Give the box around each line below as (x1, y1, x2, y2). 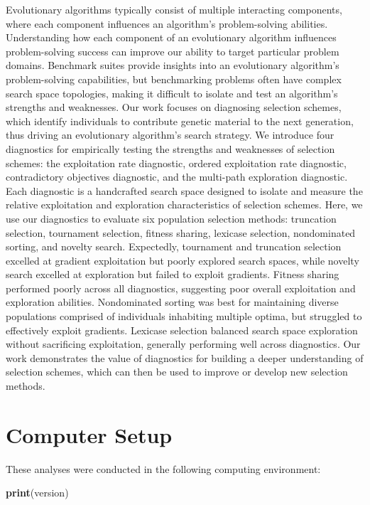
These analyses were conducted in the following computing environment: (6, 461, 321, 476)
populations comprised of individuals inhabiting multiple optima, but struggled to (6, 309, 362, 324)
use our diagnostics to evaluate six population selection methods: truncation (6, 211, 337, 225)
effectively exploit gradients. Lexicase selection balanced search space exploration (6, 322, 358, 337)
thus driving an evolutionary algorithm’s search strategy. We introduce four (6, 127, 334, 142)
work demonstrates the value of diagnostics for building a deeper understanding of (6, 350, 364, 365)
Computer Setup (6, 420, 173, 449)
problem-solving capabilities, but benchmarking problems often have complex (6, 71, 342, 86)
